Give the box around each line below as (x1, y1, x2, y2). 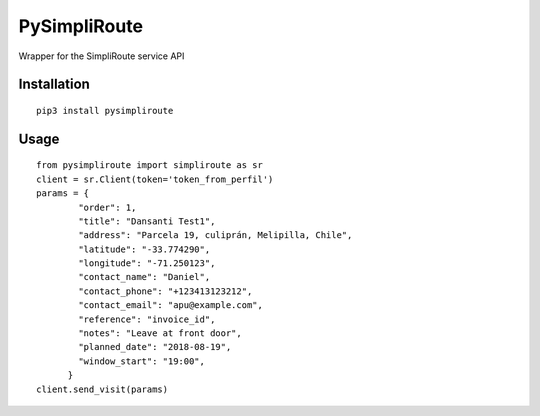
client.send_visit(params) (36, 383, 169, 395)
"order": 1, (78, 201, 137, 213)
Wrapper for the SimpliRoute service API (18, 50, 185, 62)
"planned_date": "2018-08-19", (78, 341, 232, 353)
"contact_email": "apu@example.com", (78, 300, 264, 311)
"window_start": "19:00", (78, 355, 205, 367)
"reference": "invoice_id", (78, 313, 216, 325)
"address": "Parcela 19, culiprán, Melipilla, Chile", (78, 230, 353, 241)
